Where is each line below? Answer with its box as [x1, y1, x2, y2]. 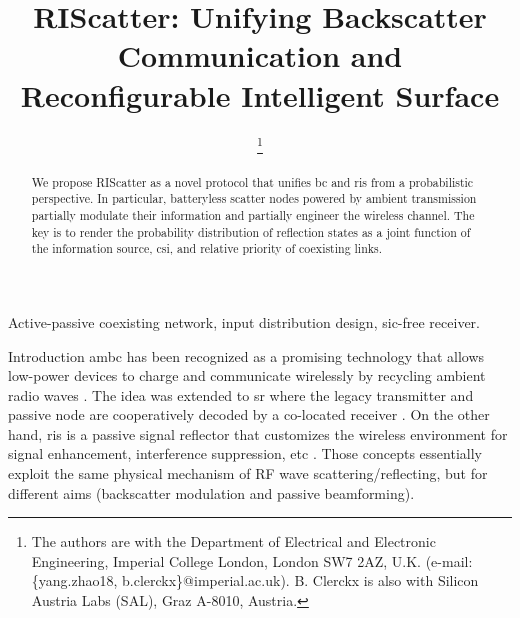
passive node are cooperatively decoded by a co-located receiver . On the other [8, 404, 490, 425]
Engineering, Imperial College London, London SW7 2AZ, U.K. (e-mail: [31, 550, 473, 571]
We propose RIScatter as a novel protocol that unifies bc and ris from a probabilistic [31, 173, 474, 190]
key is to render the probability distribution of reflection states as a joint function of [31, 223, 471, 240]
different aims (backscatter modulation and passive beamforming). [8, 482, 415, 503]
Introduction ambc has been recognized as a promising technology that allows [8, 345, 485, 366]
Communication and [117, 35, 403, 76]
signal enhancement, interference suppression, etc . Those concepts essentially [8, 443, 482, 464]
